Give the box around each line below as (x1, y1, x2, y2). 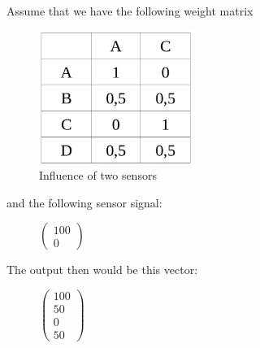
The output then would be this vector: (6, 261, 198, 278)
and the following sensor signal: (6, 194, 162, 211)
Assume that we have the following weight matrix (6, 2, 253, 19)
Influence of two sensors (39, 167, 157, 184)
